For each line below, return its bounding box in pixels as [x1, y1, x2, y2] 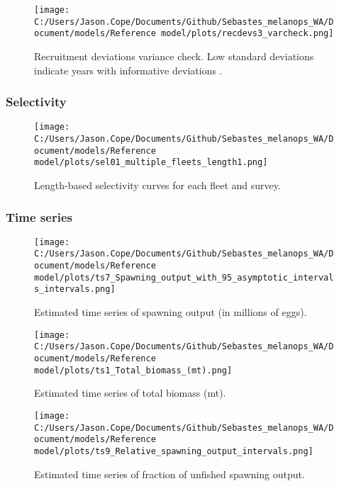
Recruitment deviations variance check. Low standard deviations [34, 48, 314, 63]
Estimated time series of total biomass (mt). [34, 385, 226, 400]
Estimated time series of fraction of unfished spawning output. [34, 466, 305, 481]
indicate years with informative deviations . [34, 62, 223, 77]
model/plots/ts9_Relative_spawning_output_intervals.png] [34, 446, 313, 456]
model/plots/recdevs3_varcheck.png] [160, 28, 334, 39]
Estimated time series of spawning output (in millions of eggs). [34, 305, 307, 320]
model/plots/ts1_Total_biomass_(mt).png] [34, 365, 233, 375]
